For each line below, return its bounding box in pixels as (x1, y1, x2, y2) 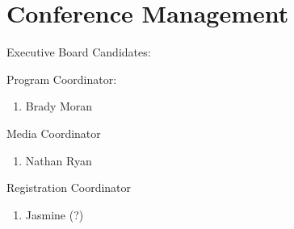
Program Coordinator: (6, 70, 117, 87)
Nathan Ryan (25, 152, 92, 169)
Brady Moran (25, 98, 93, 114)
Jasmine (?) (25, 206, 84, 223)
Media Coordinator (6, 124, 101, 141)
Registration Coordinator (6, 179, 132, 196)
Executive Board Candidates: (6, 44, 151, 60)
